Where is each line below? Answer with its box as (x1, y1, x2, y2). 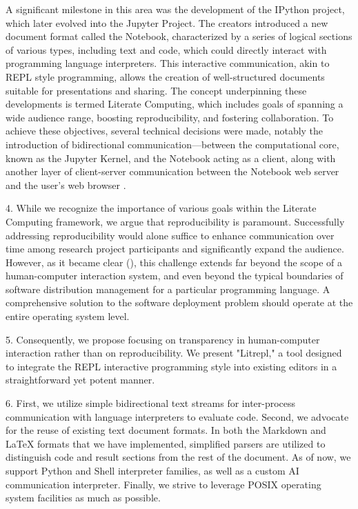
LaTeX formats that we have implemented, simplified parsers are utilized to (6, 436, 326, 450)
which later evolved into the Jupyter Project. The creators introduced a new (6, 15, 328, 30)
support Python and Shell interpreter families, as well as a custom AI (6, 463, 299, 477)
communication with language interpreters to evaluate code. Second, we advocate (6, 409, 349, 423)
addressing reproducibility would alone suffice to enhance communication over (6, 228, 335, 242)
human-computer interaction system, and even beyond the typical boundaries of (6, 268, 344, 283)
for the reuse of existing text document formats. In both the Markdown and (6, 423, 326, 437)
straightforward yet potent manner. (6, 372, 155, 387)
